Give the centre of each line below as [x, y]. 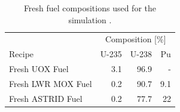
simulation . [90, 19]
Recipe [22, 54]
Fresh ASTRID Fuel [46, 98]
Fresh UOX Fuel [39, 69]
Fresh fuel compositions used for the [90, 8]
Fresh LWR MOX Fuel [51, 83]
